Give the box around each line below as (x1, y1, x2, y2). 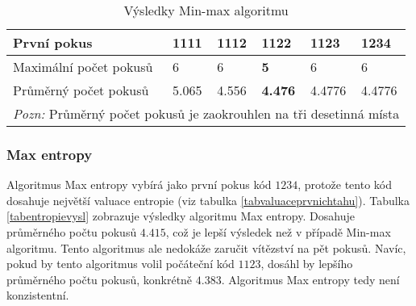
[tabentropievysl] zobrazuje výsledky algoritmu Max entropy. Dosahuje (6, 207, 355, 224)
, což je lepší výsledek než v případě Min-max (165, 224, 391, 240)
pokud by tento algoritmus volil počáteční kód (6, 255, 235, 272)
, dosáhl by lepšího (260, 255, 353, 272)
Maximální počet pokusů (13, 57, 153, 76)
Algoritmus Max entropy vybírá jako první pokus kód (6, 176, 272, 193)
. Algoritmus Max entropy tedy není (221, 270, 400, 287)
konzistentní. (6, 287, 69, 304)
